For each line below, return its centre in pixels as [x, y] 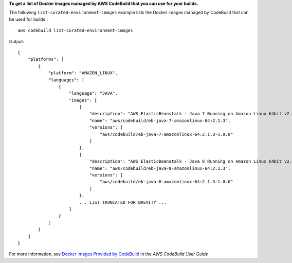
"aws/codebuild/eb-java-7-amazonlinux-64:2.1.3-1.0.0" [166, 134]
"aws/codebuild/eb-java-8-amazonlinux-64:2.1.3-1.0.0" [166, 182]
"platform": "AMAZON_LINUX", [83, 73]
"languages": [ [66, 80]
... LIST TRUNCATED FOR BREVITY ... [123, 202]
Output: [17, 41]
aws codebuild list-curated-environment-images [75, 31]
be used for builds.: [28, 19]
